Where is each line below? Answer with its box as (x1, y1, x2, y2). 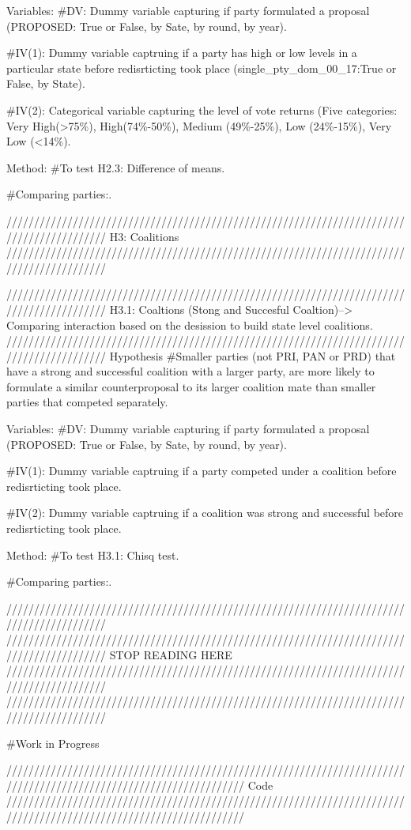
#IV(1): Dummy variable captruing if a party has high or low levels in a (6, 44, 357, 61)
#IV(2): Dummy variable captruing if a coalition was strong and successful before (6, 504, 404, 521)
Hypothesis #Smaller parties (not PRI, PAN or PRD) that (109, 347, 396, 364)
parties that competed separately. (6, 394, 168, 410)
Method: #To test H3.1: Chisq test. (6, 546, 179, 563)
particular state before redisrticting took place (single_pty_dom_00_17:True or (6, 59, 397, 76)
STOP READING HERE (109, 646, 232, 662)
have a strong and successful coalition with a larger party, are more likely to (6, 363, 375, 379)
